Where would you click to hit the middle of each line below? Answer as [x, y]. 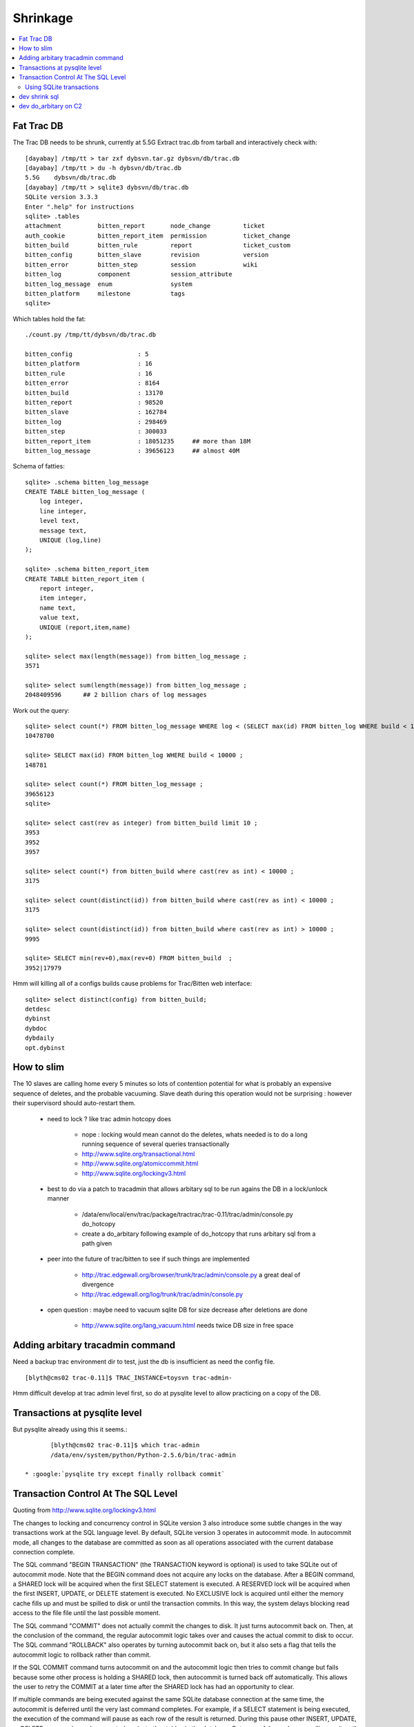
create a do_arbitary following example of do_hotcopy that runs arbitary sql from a [199, 1234]
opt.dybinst [45, 1048]
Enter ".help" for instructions [80, 207]
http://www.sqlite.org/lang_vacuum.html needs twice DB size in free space [188, 1326]
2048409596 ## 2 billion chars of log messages [116, 695]
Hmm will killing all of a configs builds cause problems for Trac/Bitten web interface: [132, 984]
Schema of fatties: [39, 466]
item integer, [63, 598]
